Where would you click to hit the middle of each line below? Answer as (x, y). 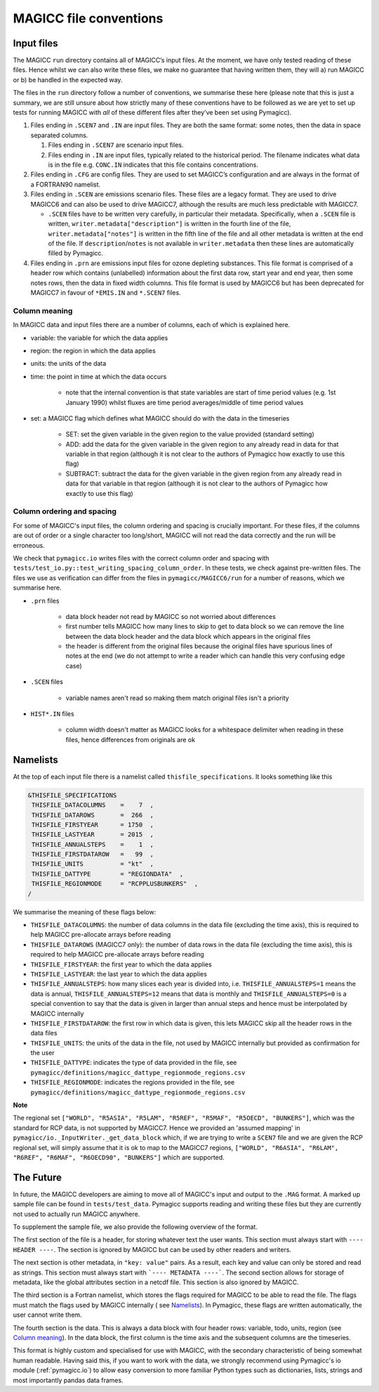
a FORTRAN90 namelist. (66, 184)
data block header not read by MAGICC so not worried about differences (171, 616)
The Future (38, 1177)
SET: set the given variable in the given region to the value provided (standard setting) (190, 434)
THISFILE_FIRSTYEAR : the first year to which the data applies (121, 964)
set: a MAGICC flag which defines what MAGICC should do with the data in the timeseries (160, 418)
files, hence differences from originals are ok (131, 739)
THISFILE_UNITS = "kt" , (93, 864)
